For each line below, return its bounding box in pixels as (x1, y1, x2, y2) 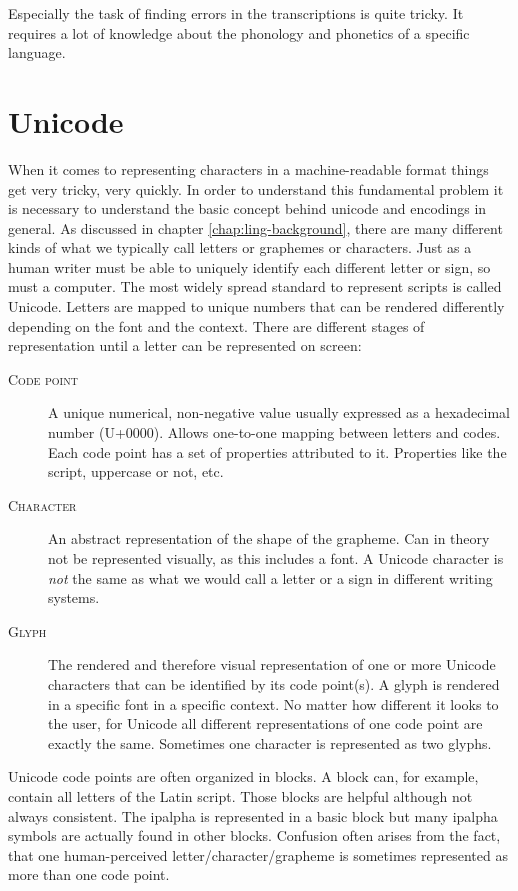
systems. (48, 587, 100, 608)
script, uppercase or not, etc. (48, 461, 224, 482)
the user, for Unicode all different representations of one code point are (48, 713, 483, 734)
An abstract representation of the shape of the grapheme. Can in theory (48, 528, 490, 549)
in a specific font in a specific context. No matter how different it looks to (48, 693, 499, 714)
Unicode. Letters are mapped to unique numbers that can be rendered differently (8, 296, 505, 317)
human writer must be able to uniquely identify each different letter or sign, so (8, 256, 491, 277)
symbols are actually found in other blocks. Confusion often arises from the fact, (8, 825, 501, 846)
